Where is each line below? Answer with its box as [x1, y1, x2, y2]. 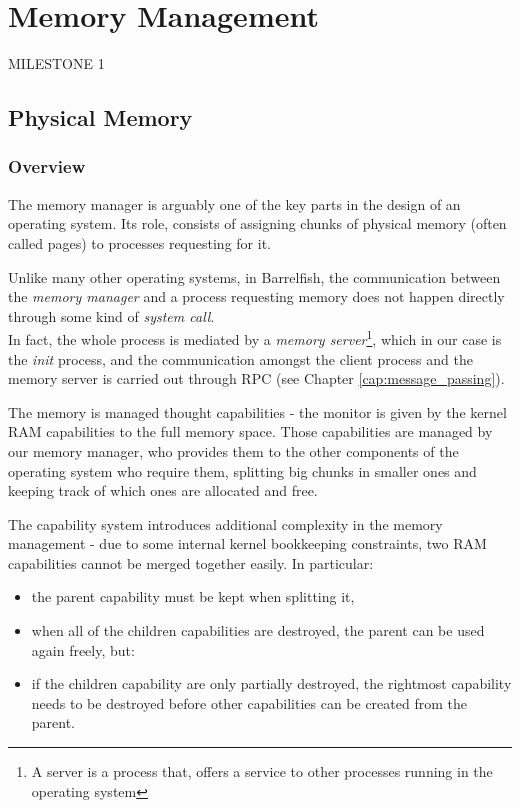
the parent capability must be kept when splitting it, [31, 586, 355, 607]
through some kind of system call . [8, 305, 215, 326]
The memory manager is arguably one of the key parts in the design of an [8, 193, 461, 214]
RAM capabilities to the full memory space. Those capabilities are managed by [8, 421, 493, 442]
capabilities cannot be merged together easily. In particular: [8, 552, 374, 573]
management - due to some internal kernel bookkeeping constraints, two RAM [8, 533, 487, 554]
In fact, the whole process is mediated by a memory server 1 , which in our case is [8, 326, 502, 349]
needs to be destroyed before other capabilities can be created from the [31, 692, 467, 713]
